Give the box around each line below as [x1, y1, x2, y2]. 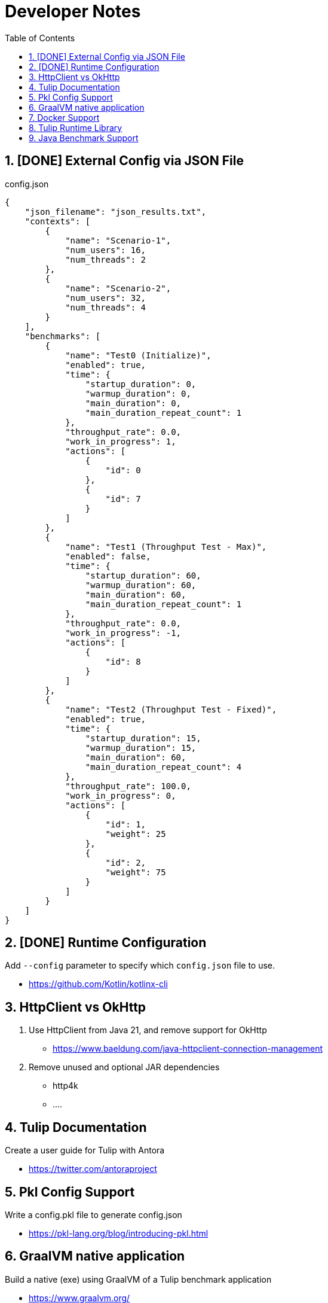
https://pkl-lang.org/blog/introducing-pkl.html [29, 1228, 209, 1238]
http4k [53, 1080, 78, 1091]
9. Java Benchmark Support [29, 132, 139, 143]
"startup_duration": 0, [85, 379, 197, 389]
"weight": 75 [105, 867, 166, 877]
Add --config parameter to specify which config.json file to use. [5, 960, 275, 971]
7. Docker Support [29, 112, 100, 123]
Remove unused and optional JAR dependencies [29, 1062, 220, 1073]
